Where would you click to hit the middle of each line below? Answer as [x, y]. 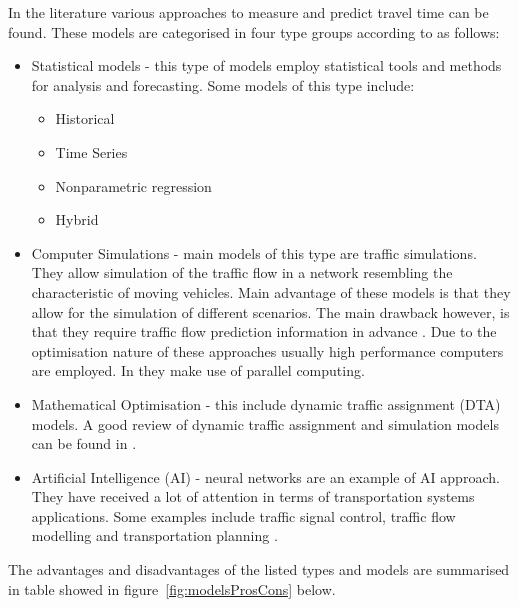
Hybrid [77, 219]
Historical [85, 118]
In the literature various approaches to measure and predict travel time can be [248, 12]
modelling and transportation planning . [154, 535]
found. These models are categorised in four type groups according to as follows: [254, 31]
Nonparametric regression [133, 185]
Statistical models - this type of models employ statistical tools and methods [266, 65]
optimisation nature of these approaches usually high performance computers [267, 350]
